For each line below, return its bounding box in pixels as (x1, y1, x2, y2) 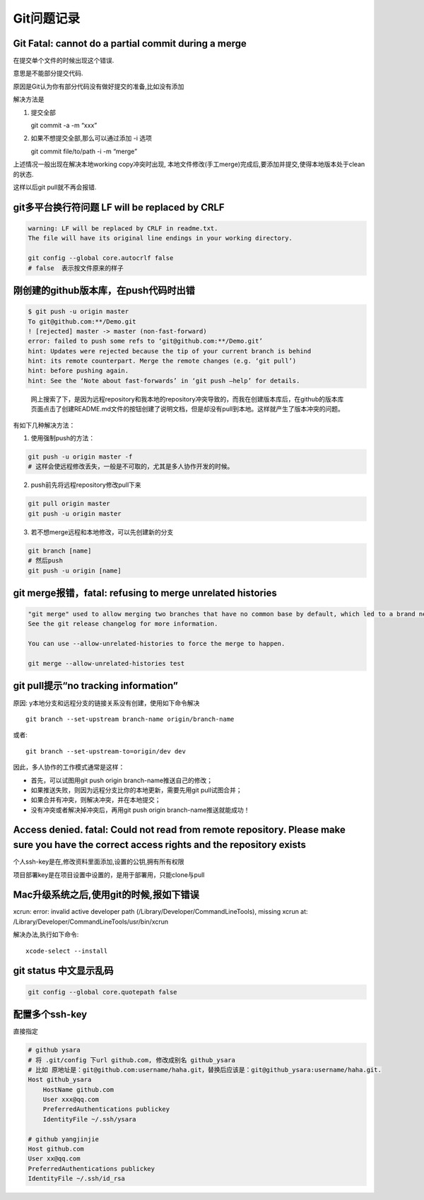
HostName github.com (42, 1086, 114, 1093)
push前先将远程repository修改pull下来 (30, 481, 141, 489)
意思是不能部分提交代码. (13, 69, 84, 78)
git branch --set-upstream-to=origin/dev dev (25, 747, 187, 755)
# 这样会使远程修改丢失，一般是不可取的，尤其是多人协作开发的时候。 (28, 463, 234, 471)
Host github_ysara (28, 1076, 92, 1084)
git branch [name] (28, 546, 92, 555)
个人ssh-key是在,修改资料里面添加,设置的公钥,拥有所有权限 (13, 857, 184, 866)
